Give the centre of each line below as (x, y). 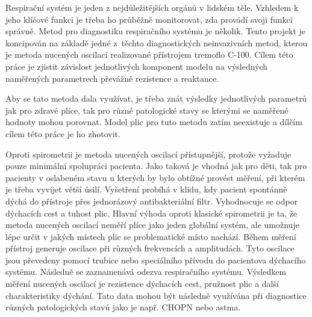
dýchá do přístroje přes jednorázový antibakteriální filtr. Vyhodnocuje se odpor (152, 201)
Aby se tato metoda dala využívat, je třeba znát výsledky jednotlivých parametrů (156, 98)
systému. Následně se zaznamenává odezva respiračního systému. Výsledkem (146, 272)
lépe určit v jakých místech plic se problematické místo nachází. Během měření (151, 236)
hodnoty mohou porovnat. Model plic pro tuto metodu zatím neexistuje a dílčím (154, 122)
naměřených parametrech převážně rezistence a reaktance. (112, 78)
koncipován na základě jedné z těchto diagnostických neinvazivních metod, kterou (157, 42)
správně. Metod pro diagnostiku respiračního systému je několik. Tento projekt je (156, 31)
